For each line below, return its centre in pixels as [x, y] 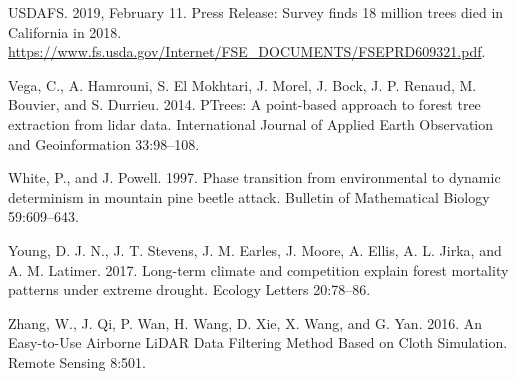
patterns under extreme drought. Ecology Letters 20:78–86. [189, 289]
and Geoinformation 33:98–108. [104, 143]
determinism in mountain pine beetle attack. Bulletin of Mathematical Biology [249, 196]
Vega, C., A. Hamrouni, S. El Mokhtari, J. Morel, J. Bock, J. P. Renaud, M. [242, 84]
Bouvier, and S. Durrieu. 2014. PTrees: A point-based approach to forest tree [244, 104]
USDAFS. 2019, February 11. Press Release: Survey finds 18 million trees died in [256, 12]
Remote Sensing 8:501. [77, 361]
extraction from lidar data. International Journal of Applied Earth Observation [251, 123]
